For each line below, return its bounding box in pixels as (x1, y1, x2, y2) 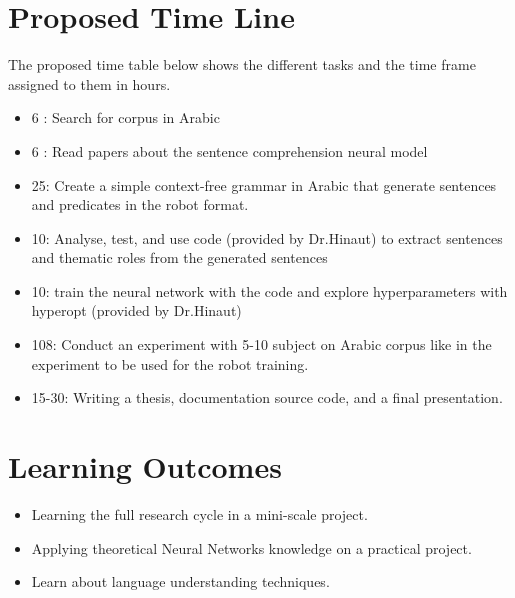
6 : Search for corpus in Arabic (31, 107, 220, 128)
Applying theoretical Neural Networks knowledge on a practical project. (31, 537, 472, 558)
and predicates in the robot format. (31, 194, 249, 215)
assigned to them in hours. (8, 73, 171, 94)
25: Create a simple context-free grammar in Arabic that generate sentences (31, 174, 497, 195)
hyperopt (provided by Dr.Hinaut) (31, 300, 242, 321)
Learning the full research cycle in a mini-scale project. (31, 503, 368, 524)
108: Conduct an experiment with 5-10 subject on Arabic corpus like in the (31, 334, 492, 355)
